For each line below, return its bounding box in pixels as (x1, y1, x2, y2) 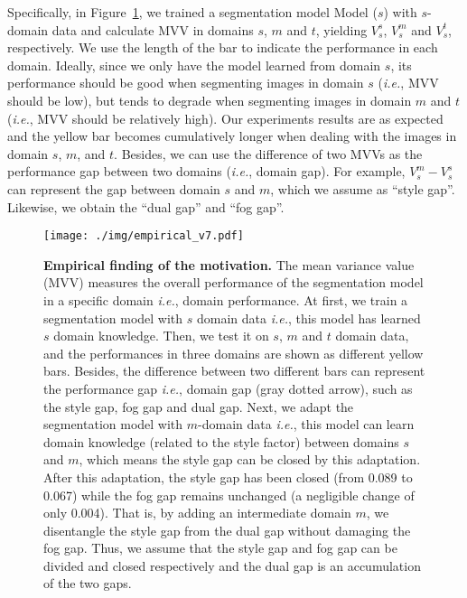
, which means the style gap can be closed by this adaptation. (79, 450, 421, 469)
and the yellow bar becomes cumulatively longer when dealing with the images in (7, 126, 457, 145)
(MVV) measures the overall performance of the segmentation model (43, 273, 424, 292)
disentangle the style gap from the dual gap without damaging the (43, 520, 411, 539)
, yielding (315, 20, 368, 39)
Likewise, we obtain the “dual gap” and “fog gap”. (7, 197, 285, 216)
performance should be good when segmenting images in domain (7, 73, 364, 92)
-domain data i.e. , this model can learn (198, 415, 415, 434)
